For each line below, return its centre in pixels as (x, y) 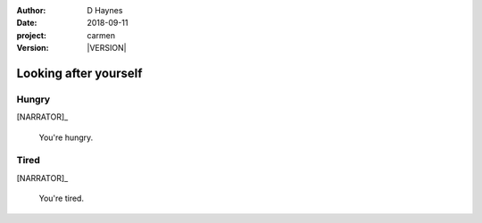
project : (31, 35)
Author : (31, 10)
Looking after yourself (79, 73)
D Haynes (105, 10)
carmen (101, 35)
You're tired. (62, 198)
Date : (27, 23)
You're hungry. (66, 137)
